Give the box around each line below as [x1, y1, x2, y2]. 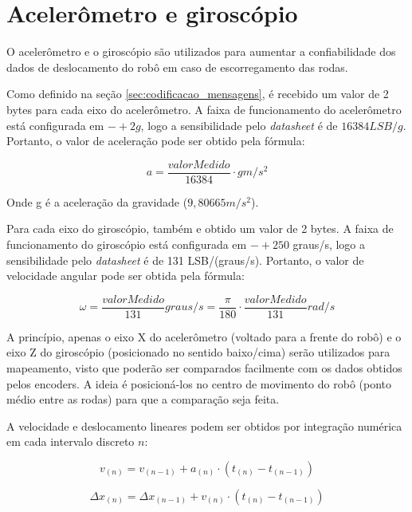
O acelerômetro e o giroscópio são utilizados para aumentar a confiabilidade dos [6, 43, 396, 60]
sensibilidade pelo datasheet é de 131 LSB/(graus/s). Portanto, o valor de [6, 251, 364, 268]
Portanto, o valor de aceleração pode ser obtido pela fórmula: [6, 132, 305, 149]
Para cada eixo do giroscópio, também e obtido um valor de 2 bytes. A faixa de [6, 220, 394, 237]
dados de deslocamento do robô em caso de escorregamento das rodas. [6, 58, 348, 75]
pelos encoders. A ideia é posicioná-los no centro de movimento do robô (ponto [6, 375, 392, 392]
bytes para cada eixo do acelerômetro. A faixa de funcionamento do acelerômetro [6, 100, 402, 117]
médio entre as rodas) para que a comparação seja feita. [6, 391, 280, 408]
